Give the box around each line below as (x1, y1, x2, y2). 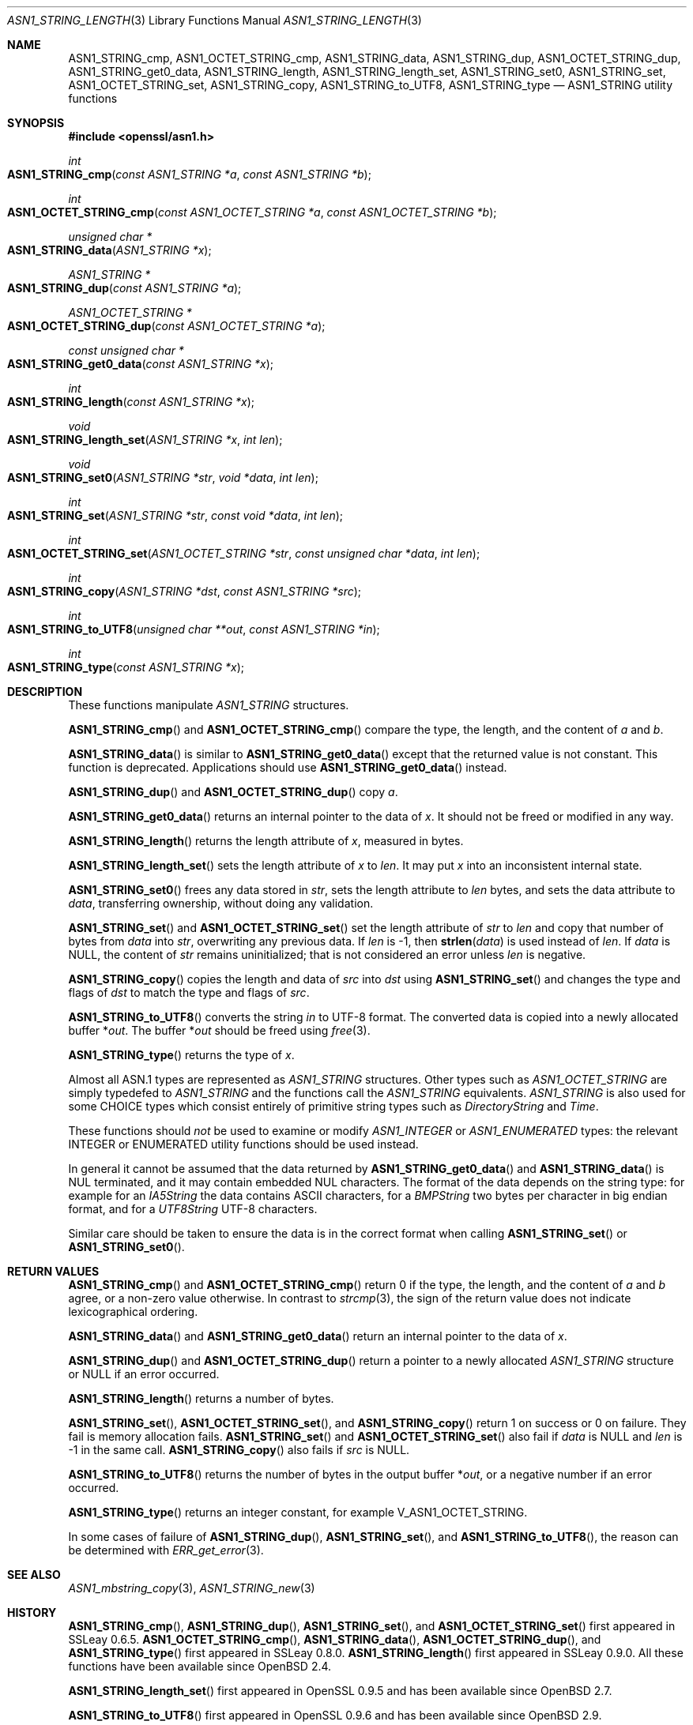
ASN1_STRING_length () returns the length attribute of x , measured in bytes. (68, 834, 464, 847)
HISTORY (7, 1606, 57, 1619)
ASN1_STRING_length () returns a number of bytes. (68, 1392, 334, 1405)
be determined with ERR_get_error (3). (68, 1543, 264, 1557)
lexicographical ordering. (68, 1305, 198, 1318)
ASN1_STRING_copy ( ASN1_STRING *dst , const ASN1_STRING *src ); (7, 584, 362, 598)
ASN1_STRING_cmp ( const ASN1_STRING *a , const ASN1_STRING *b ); (7, 167, 371, 181)
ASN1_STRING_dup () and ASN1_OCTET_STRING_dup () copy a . (68, 785, 398, 799)
